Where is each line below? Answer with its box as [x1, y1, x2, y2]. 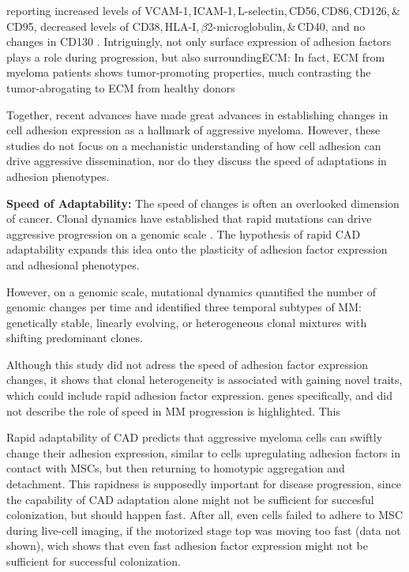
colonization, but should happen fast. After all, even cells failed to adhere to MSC [6, 506, 403, 523]
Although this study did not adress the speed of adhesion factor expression [6, 356, 369, 372]
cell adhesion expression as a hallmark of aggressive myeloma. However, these [6, 122, 381, 138]
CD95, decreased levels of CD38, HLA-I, [6, 17, 200, 34]
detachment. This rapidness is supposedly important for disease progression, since [6, 476, 401, 492]
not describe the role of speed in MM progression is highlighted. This [6, 402, 340, 419]
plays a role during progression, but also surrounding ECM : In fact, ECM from [6, 48, 385, 65]
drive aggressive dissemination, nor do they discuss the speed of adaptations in [6, 152, 387, 169]
